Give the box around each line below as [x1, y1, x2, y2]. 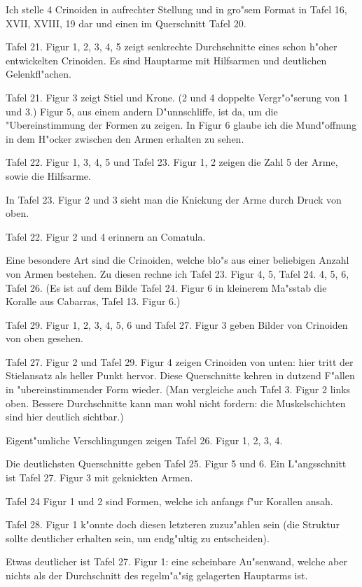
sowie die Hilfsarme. [6, 168, 91, 183]
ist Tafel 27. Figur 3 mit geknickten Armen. [6, 470, 193, 485]
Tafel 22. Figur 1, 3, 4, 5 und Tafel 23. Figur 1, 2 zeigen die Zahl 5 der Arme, [6, 155, 338, 169]
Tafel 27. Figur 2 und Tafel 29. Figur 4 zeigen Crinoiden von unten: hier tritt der [6, 354, 354, 369]
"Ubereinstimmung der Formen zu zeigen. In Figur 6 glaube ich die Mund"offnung [6, 118, 357, 132]
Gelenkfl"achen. [6, 66, 72, 81]
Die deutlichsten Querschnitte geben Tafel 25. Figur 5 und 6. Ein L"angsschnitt [6, 456, 347, 471]
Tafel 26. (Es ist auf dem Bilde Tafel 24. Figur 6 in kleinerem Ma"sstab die [6, 280, 327, 295]
